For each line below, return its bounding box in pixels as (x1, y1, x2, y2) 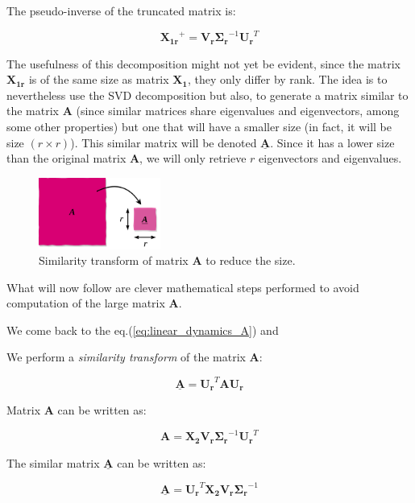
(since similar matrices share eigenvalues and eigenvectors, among (76, 102, 400, 119)
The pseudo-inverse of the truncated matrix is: (6, 2, 236, 19)
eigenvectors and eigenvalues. (259, 150, 402, 167)
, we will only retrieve (139, 150, 247, 167)
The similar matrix (6, 454, 100, 471)
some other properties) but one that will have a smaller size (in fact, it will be (6, 118, 392, 134)
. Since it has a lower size (270, 134, 395, 150)
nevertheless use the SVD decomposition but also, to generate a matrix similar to (6, 86, 409, 103)
